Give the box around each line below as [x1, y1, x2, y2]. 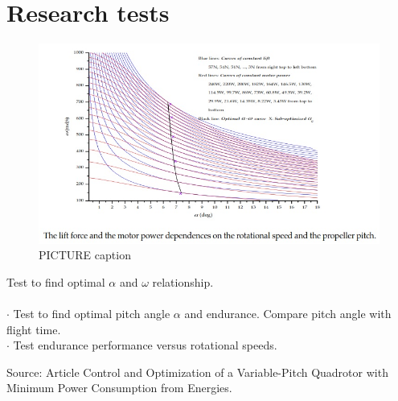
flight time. [6, 320, 61, 337]
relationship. [152, 273, 214, 290]
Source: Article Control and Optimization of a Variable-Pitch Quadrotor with [6, 363, 388, 380]
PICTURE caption [39, 246, 131, 263]
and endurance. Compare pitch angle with [184, 305, 392, 322]
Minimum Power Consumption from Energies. [6, 379, 232, 396]
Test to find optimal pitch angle [13, 305, 170, 322]
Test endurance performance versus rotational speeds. [13, 337, 277, 353]
